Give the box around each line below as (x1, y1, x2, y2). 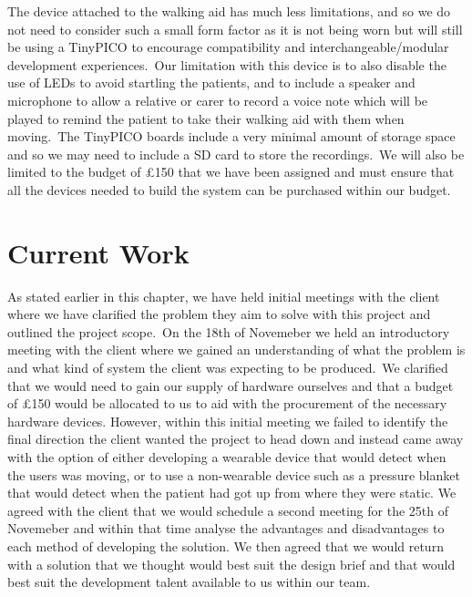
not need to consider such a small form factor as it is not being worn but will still (7, 19, 463, 38)
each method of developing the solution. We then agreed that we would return (7, 536, 444, 555)
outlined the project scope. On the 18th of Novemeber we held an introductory (7, 322, 450, 341)
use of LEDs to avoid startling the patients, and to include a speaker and (7, 73, 416, 92)
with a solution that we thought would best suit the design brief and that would (7, 554, 456, 573)
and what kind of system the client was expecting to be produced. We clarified (7, 358, 448, 377)
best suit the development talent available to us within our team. (7, 572, 371, 592)
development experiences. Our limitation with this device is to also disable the (7, 55, 446, 74)
